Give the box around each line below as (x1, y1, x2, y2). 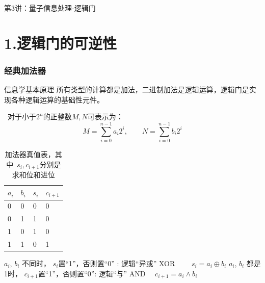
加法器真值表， (5, 149, 55, 160)
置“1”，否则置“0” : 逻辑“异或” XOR (58, 258, 175, 268)
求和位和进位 (12, 169, 55, 180)
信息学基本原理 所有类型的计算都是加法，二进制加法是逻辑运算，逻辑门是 (4, 84, 249, 95)
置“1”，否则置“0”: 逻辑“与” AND (38, 268, 146, 278)
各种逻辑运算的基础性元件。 (11, 94, 104, 105)
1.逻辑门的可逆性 (4, 32, 117, 53)
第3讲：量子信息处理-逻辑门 (4, 2, 96, 13)
